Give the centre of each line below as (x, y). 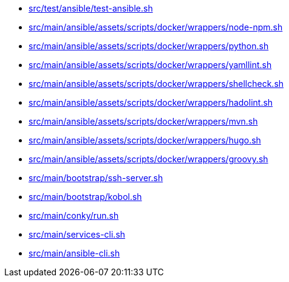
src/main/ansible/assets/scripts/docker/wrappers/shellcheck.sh (156, 84)
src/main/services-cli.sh (77, 234)
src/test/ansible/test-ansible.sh (91, 8)
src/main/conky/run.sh (74, 215)
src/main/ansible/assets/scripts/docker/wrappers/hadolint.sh (151, 102)
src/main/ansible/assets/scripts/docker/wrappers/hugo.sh (145, 140)
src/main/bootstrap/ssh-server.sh (96, 178)
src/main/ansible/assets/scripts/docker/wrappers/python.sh (149, 46)
